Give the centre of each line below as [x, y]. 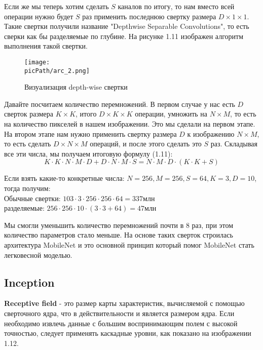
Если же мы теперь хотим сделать [57, 6]
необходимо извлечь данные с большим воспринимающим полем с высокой [121, 323]
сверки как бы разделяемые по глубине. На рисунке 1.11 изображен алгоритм [124, 36]
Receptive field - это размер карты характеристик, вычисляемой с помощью [124, 303]
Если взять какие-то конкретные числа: [64, 178]
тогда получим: [27, 188]
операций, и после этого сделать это [146, 144]
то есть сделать [28, 144]
